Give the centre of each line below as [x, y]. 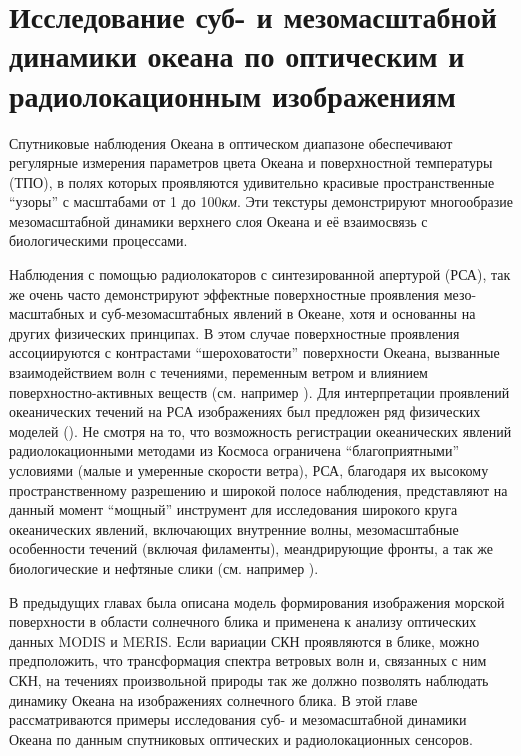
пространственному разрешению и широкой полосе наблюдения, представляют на [258, 489]
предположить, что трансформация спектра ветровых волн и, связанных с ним [248, 660]
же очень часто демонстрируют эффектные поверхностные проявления [224, 293]
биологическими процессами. [98, 240]
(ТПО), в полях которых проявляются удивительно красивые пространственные [252, 181]
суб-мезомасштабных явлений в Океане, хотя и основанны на [288, 313]
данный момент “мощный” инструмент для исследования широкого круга [233, 509]
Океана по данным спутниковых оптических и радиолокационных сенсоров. [241, 738]
